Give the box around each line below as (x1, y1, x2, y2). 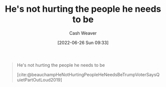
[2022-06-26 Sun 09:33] (57, 39, 109, 45)
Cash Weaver (69, 30, 97, 36)
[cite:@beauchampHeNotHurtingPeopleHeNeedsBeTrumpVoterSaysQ (16, 71, 160, 77)
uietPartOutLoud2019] (16, 77, 63, 83)
